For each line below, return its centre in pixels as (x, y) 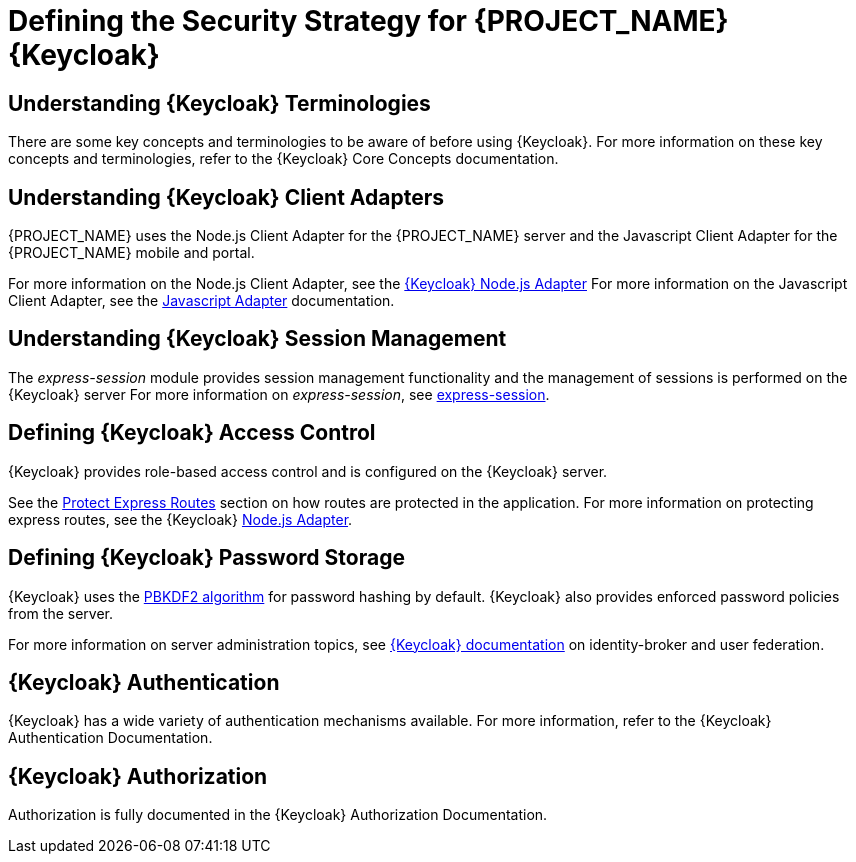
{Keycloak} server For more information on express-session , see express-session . (279, 394)
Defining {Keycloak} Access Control (192, 433)
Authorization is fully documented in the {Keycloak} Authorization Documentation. (278, 815)
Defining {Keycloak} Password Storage (206, 558)
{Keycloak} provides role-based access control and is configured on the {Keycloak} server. (308, 471)
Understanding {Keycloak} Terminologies (219, 103)
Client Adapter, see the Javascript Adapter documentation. (201, 301)
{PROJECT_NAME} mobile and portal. (131, 253)
